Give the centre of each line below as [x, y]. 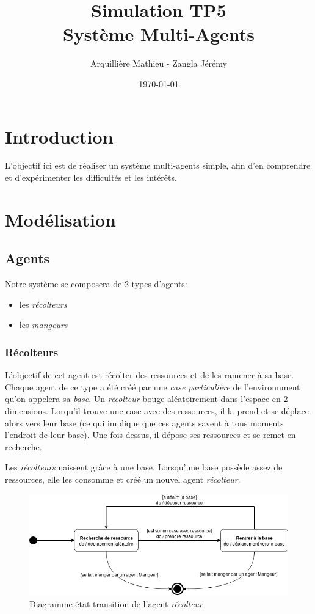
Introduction [59, 136]
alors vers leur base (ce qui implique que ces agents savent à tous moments [144, 422]
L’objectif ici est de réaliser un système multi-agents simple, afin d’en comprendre [158, 165]
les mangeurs [43, 325]
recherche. [24, 446]
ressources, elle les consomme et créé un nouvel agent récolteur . [123, 479]
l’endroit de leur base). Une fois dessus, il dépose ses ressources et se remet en [150, 435]
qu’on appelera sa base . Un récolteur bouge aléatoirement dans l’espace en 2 [147, 399]
